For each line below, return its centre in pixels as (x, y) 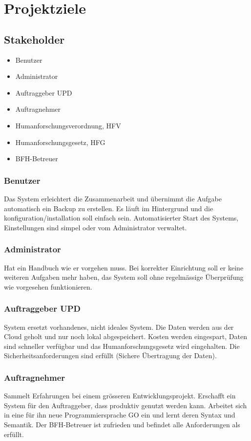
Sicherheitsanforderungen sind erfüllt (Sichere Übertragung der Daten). (110, 355)
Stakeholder (34, 39)
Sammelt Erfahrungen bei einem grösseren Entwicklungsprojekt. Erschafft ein (120, 396)
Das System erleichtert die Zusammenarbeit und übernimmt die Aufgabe (113, 198)
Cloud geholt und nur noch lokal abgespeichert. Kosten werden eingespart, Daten (125, 336)
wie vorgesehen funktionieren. (48, 286)
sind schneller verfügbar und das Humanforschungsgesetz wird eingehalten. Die (122, 346)
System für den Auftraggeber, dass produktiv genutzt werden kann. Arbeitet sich (125, 405)
